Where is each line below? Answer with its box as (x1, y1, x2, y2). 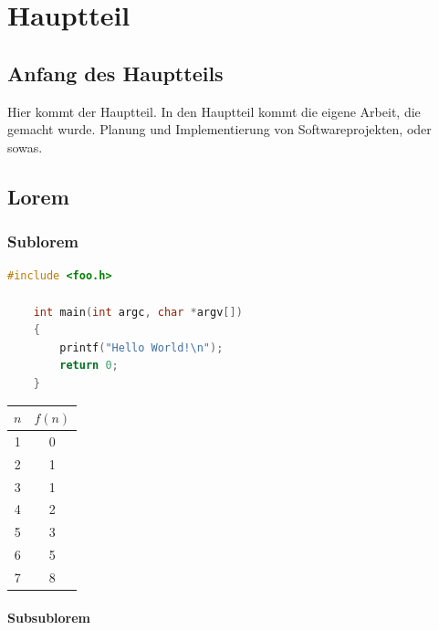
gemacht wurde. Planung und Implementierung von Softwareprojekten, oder (7, 120, 432, 139)
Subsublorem (7, 607, 91, 626)
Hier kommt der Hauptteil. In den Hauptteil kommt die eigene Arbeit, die (7, 101, 421, 121)
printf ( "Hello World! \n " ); (59, 341, 224, 354)
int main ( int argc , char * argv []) (33, 305, 243, 319)
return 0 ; (59, 359, 119, 373)
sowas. (7, 137, 43, 156)
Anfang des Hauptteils (7, 58, 224, 87)
